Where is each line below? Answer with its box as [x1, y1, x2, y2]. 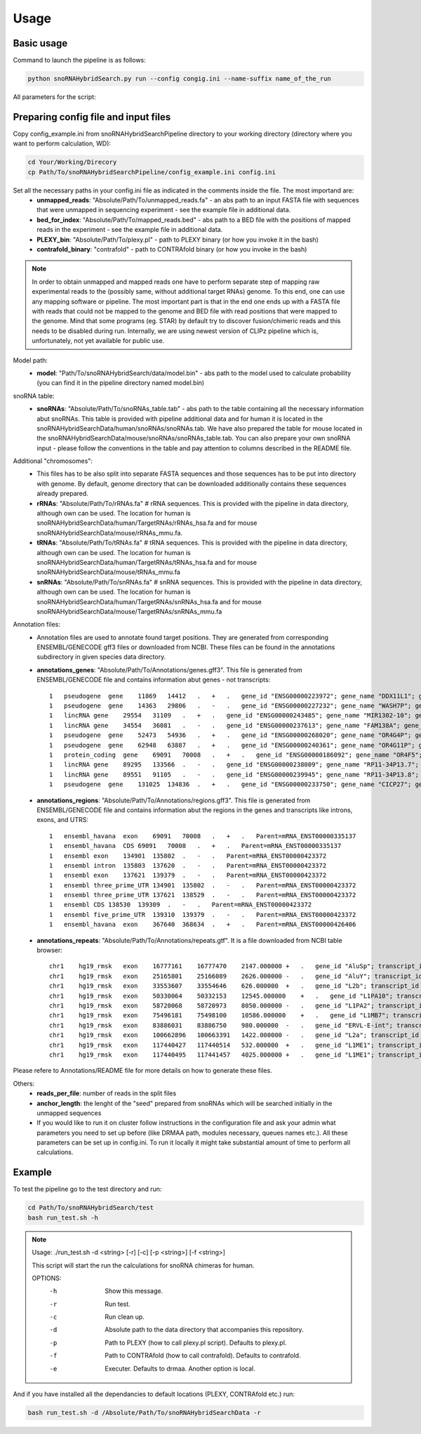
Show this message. [105, 1286, 163, 1296]
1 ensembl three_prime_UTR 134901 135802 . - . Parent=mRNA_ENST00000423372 [49, 881, 356, 889]
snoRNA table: [13, 391, 55, 400]
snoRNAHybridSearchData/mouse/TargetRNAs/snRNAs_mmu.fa [36, 607, 222, 615]
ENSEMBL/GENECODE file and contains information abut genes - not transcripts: [36, 675, 271, 684]
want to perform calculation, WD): [13, 139, 112, 148]
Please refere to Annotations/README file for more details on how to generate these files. [13, 1067, 273, 1075]
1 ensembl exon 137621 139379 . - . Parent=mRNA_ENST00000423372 [49, 871, 327, 880]
